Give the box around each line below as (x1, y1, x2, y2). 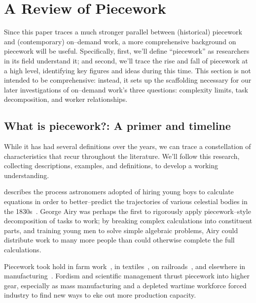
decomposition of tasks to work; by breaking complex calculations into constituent (4, 215, 253, 226)
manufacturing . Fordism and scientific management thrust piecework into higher (4, 271, 250, 281)
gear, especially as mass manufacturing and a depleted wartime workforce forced (4, 280, 247, 290)
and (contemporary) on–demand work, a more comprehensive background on (4, 36, 236, 46)
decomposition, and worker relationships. (4, 94, 128, 104)
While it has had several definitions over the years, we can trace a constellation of (4, 141, 251, 151)
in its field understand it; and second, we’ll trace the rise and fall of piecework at (4, 55, 248, 65)
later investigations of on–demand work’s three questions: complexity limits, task (4, 84, 248, 94)
